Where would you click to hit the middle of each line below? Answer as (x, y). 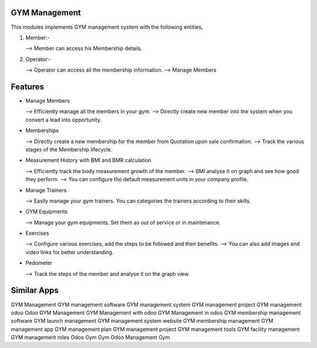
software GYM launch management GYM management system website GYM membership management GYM (142, 321)
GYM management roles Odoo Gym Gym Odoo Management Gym (90, 337)
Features (27, 87)
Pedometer (39, 263)
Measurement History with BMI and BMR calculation (89, 160)
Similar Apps (35, 290)
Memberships (42, 131)
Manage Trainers (46, 190)
